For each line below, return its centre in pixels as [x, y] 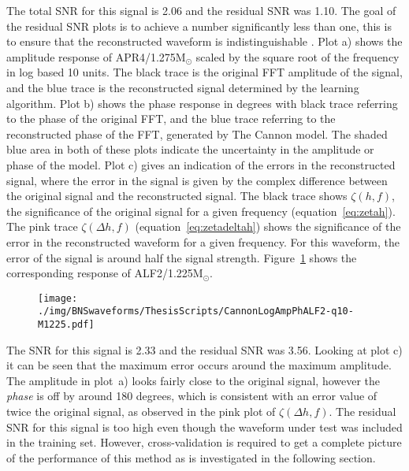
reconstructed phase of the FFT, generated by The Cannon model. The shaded [197, 134]
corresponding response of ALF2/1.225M [105, 273]
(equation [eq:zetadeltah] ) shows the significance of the [268, 226]
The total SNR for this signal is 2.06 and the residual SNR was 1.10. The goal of [201, 10]
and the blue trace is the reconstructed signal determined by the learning [183, 87]
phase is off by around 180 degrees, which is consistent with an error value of [192, 396]
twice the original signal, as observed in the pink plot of [141, 412]
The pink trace [42, 226]
